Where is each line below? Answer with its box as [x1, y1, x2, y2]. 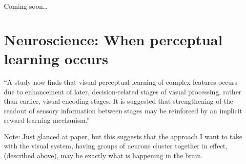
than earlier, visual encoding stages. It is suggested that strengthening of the [4, 96, 233, 106]
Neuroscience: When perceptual [4, 29, 223, 49]
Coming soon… [4, 1, 48, 11]
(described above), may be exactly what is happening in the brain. [4, 150, 203, 161]
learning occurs [4, 48, 108, 68]
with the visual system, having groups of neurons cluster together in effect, [4, 141, 227, 151]
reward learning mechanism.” [4, 115, 90, 125]
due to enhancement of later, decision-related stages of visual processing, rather [4, 86, 242, 96]
